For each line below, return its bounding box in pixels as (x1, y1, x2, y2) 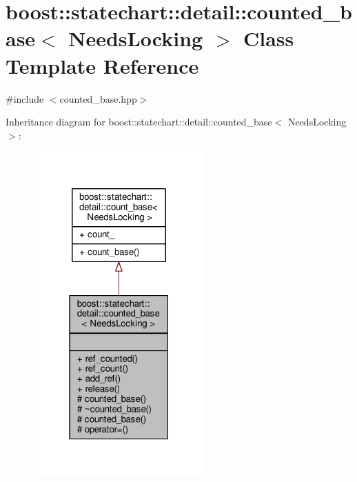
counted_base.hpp (59, 91, 137, 106)
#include (6, 91, 44, 106)
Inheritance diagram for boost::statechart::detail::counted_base (6, 114, 272, 129)
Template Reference (6, 51, 199, 79)
